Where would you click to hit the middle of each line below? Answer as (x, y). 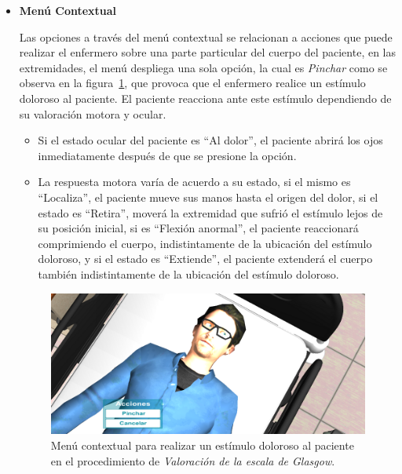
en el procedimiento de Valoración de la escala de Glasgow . (193, 460)
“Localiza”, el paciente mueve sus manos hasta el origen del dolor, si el (208, 197)
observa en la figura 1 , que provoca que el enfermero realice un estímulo (192, 83)
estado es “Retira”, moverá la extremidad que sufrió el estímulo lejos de (210, 212)
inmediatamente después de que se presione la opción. (167, 155)
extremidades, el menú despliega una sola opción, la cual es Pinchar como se (203, 67)
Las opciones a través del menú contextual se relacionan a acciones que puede (206, 36)
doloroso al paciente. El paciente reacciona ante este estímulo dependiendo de (205, 98)
